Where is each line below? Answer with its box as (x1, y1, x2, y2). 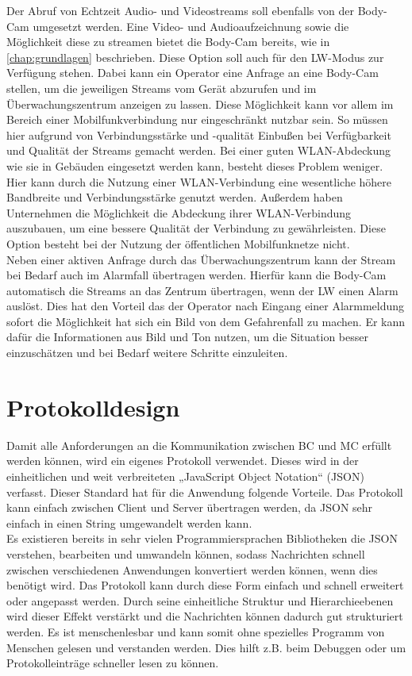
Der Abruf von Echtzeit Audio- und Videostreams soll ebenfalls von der (6, 2, 354, 18)
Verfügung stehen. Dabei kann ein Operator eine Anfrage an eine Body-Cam (6, 64, 379, 81)
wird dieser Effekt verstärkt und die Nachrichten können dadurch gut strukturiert (6, 608, 403, 624)
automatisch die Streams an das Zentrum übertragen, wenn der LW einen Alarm (6, 282, 399, 298)
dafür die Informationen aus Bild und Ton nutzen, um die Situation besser (6, 328, 368, 345)
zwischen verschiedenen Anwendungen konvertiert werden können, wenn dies (6, 561, 378, 578)
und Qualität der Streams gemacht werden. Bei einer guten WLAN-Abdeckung (6, 142, 391, 159)
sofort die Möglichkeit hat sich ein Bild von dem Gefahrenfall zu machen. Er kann (6, 313, 406, 329)
